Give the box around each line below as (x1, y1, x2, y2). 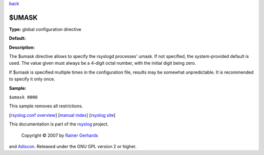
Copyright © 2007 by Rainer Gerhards (21, 132, 98, 138)
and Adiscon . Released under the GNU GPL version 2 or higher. (9, 143, 137, 149)
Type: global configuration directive (9, 26, 82, 32)
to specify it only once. (9, 76, 55, 82)
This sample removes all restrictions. (9, 103, 83, 109)
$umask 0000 (9, 95, 38, 100)
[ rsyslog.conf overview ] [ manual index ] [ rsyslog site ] (9, 112, 116, 118)
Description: (9, 44, 35, 50)
